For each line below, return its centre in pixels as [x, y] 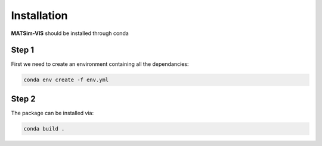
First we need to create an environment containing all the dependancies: [100, 64]
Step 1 [23, 50]
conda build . [44, 128]
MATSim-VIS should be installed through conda [70, 33]
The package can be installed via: [52, 113]
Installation [39, 15]
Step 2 [23, 99]
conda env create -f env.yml [66, 80]
